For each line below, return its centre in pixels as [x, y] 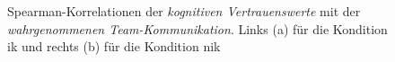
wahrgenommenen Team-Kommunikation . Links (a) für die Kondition [197, 28]
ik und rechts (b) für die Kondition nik [114, 46]
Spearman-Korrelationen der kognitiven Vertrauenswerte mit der [184, 11]
